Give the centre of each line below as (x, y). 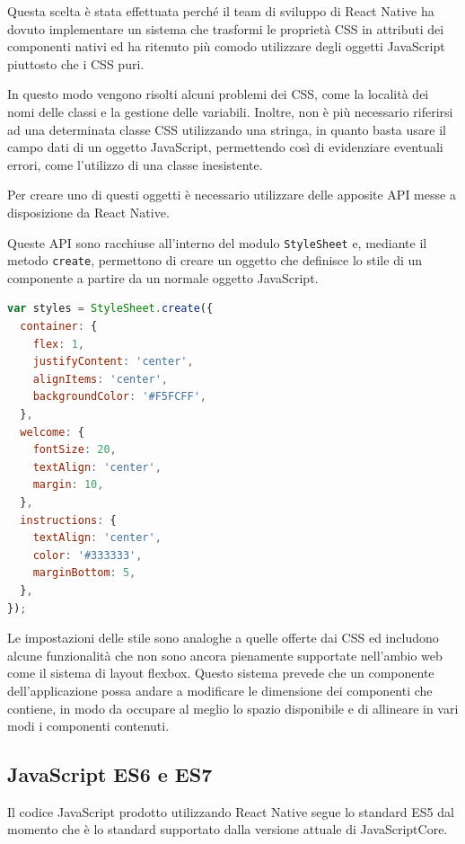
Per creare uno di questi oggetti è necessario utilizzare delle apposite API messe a (232, 195)
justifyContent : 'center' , (113, 362)
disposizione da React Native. (88, 212)
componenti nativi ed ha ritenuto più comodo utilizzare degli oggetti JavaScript (226, 46)
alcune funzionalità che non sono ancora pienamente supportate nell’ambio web (225, 655)
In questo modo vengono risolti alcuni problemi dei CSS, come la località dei (218, 94)
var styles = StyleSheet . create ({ (110, 309)
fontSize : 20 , (75, 450)
